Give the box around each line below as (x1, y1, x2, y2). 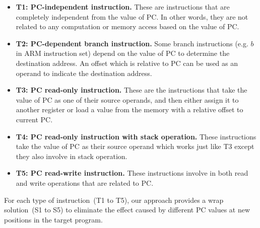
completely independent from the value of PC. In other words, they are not (16, 11, 248, 22)
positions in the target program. (4, 214, 103, 224)
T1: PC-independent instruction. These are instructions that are (16, 2, 230, 12)
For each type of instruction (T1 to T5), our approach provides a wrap (4, 194, 224, 205)
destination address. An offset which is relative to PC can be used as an (16, 57, 238, 68)
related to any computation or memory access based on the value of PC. (16, 21, 239, 32)
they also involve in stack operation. (16, 150, 127, 161)
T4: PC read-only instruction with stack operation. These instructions (16, 131, 256, 141)
